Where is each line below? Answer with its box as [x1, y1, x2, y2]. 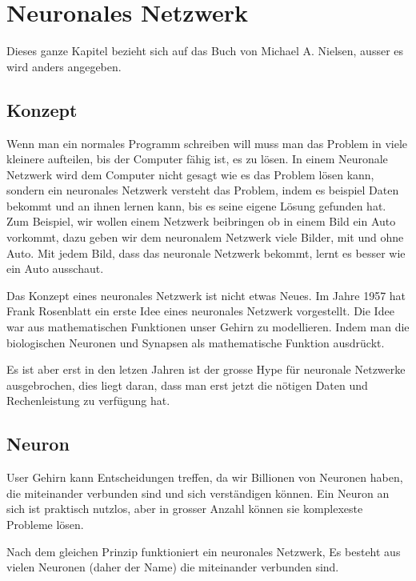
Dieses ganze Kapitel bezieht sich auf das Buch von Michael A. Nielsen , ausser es [6, 42, 404, 59]
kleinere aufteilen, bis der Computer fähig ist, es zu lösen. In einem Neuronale [6, 150, 388, 167]
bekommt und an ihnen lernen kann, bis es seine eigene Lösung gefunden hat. [6, 197, 386, 214]
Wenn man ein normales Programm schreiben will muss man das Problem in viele [6, 134, 408, 151]
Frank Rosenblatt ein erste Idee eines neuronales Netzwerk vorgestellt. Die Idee [6, 303, 394, 319]
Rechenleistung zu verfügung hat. [6, 392, 170, 409]
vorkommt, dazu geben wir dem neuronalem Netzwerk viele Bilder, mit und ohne [6, 229, 404, 246]
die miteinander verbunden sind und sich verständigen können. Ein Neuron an [6, 484, 390, 501]
